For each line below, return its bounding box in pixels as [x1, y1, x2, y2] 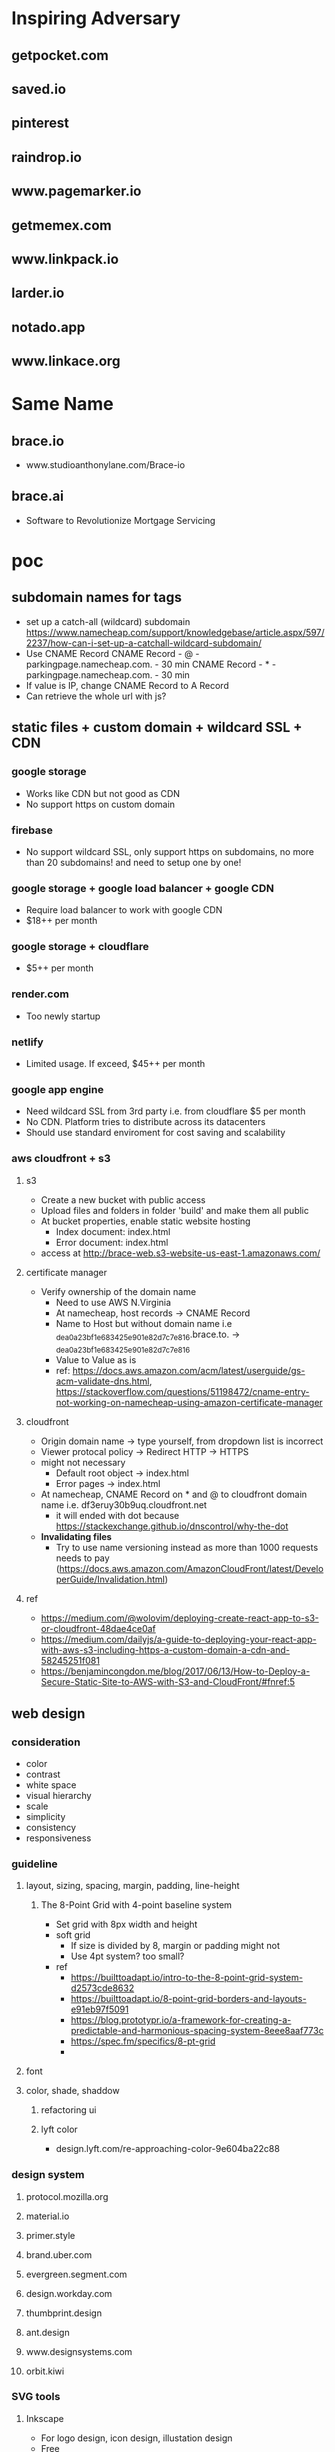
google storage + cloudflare [11, 940, 149, 954]
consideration [11, 1735, 81, 1749]
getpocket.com [11, 47, 109, 64]
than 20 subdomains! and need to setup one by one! [25, 856, 242, 868]
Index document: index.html [55, 1225, 171, 1237]
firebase [11, 823, 53, 837]
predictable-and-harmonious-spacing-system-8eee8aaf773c [70, 2025, 324, 2037]
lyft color [40, 2123, 78, 2136]
